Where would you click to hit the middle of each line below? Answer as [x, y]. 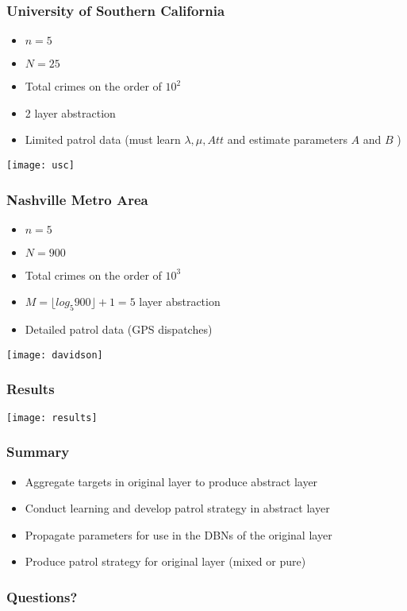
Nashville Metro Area [77, 199]
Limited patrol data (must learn [103, 139]
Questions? [42, 596]
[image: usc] [40, 165]
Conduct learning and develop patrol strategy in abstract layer [177, 508]
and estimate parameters [287, 139]
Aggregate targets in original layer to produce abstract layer [171, 481]
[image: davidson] [55, 355]
